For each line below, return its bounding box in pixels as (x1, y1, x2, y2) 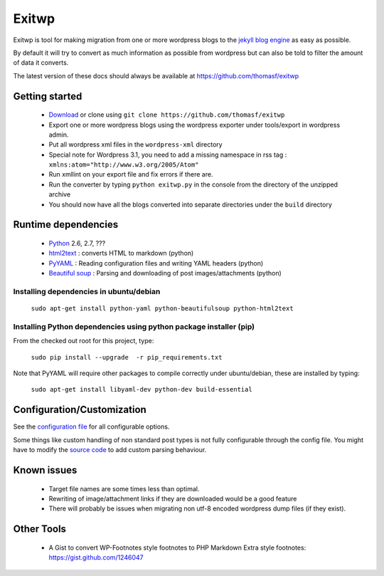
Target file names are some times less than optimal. (48, 484, 200, 493)
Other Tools (13, 523, 67, 535)
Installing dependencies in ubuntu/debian (13, 286, 161, 296)
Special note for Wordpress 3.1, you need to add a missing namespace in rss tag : (48, 150, 287, 159)
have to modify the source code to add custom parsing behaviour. (13, 446, 207, 454)
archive (48, 190, 71, 199)
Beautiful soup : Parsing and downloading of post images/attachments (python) (48, 269, 282, 278)
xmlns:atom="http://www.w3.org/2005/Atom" (48, 161, 199, 169)
